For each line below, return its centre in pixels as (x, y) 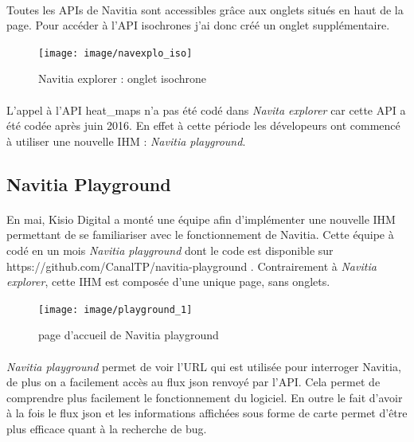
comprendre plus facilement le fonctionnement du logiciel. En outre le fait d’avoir (205, 397)
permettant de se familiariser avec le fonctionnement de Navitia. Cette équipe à (200, 235)
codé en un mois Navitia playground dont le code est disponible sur (170, 250)
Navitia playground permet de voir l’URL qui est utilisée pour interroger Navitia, (204, 366)
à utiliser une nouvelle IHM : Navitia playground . (126, 141)
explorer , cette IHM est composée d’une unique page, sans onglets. (168, 282)
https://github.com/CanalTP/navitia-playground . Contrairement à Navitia (191, 266)
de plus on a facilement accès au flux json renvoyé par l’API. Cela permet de (193, 382)
